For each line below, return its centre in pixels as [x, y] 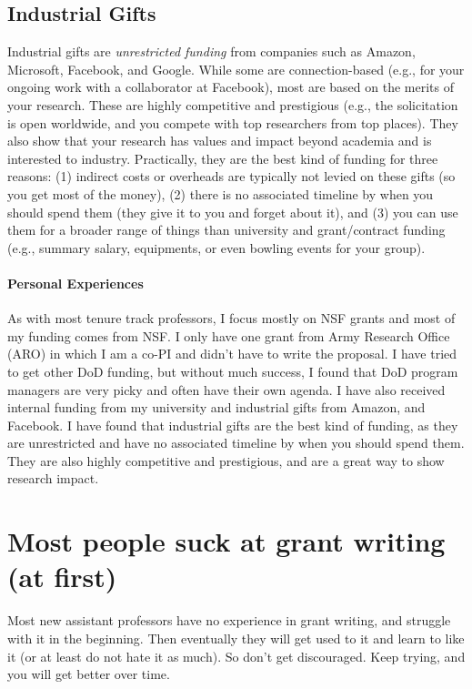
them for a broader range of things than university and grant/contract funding [226, 230]
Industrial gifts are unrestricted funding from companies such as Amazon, [211, 51]
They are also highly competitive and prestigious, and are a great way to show [226, 460]
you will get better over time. [89, 674]
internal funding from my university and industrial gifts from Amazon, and [216, 407]
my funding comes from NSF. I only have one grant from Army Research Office [229, 335]
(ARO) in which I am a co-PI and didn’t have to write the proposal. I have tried [232, 354]
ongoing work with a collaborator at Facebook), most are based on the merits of [231, 87]
